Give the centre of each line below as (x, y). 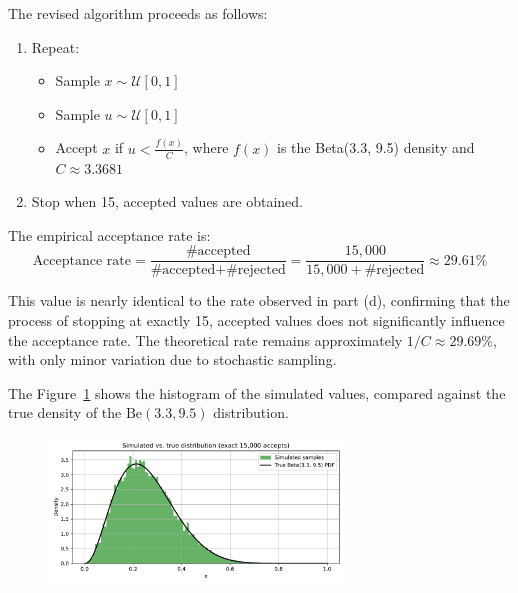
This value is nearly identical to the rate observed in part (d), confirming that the (259, 300)
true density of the (65, 412)
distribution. (251, 412)
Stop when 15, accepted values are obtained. (167, 201)
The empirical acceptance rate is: (109, 234)
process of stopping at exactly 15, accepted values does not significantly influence (256, 319)
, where (206, 147)
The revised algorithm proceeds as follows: (138, 13)
